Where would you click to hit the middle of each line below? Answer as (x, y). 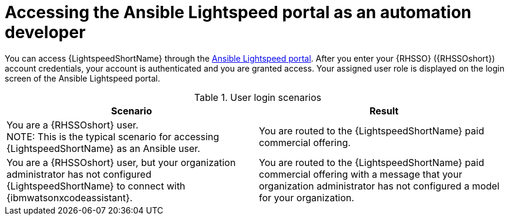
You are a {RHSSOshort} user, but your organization (121, 162)
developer (45, 32)
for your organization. (307, 197)
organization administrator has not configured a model (379, 186)
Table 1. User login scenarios (257, 97)
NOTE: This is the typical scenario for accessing (113, 136)
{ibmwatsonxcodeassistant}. (70, 197)
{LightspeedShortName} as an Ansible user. (104, 148)
